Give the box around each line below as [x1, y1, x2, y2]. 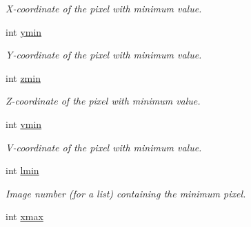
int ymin [6, 24, 42, 39]
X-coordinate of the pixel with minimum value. [6, 1, 202, 15]
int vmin [6, 116, 42, 131]
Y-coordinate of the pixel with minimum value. [6, 47, 202, 62]
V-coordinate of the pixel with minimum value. [6, 140, 202, 154]
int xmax [6, 209, 43, 224]
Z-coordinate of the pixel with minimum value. [6, 94, 201, 108]
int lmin [6, 163, 39, 177]
